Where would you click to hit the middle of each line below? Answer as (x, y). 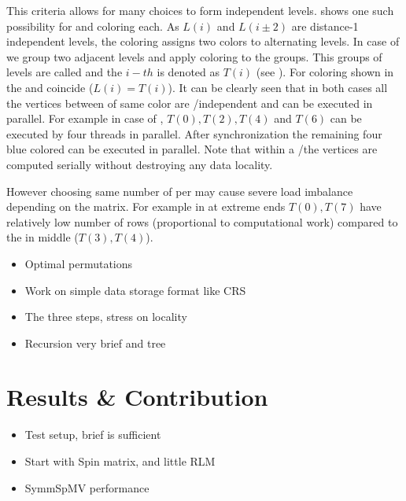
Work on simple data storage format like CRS (135, 290)
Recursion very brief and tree (95, 343)
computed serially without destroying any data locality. (140, 164)
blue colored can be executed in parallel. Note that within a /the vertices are (192, 149)
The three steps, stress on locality (106, 317)
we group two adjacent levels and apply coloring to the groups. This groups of (194, 56)
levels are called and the (65, 72)
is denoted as (188, 72)
